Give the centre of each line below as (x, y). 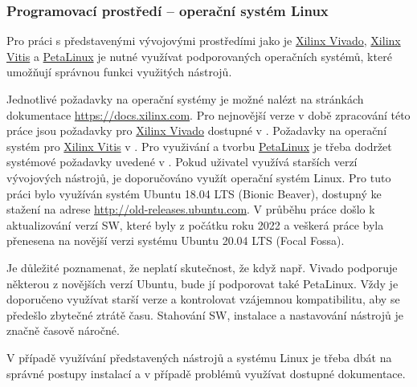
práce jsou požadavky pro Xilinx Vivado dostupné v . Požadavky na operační (197, 130)
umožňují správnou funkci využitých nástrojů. (119, 72)
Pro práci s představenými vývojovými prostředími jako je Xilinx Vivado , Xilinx (204, 41)
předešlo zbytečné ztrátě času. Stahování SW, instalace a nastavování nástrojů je (205, 314)
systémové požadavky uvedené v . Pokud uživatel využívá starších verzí (182, 162)
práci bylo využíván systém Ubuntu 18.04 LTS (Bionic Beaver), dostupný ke (194, 193)
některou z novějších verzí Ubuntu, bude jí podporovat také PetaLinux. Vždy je (202, 283)
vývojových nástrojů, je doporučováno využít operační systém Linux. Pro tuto (199, 177)
